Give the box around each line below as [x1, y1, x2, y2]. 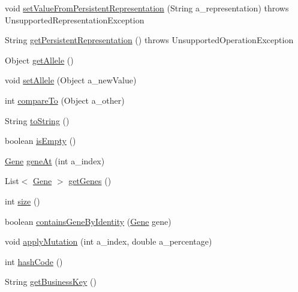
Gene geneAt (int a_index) [5, 154, 105, 167]
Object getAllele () [5, 53, 74, 66]
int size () [5, 194, 40, 207]
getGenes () [68, 174, 112, 187]
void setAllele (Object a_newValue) [5, 74, 137, 86]
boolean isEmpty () [5, 134, 76, 147]
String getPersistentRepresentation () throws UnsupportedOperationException [5, 34, 294, 46]
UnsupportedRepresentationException [5, 13, 145, 26]
